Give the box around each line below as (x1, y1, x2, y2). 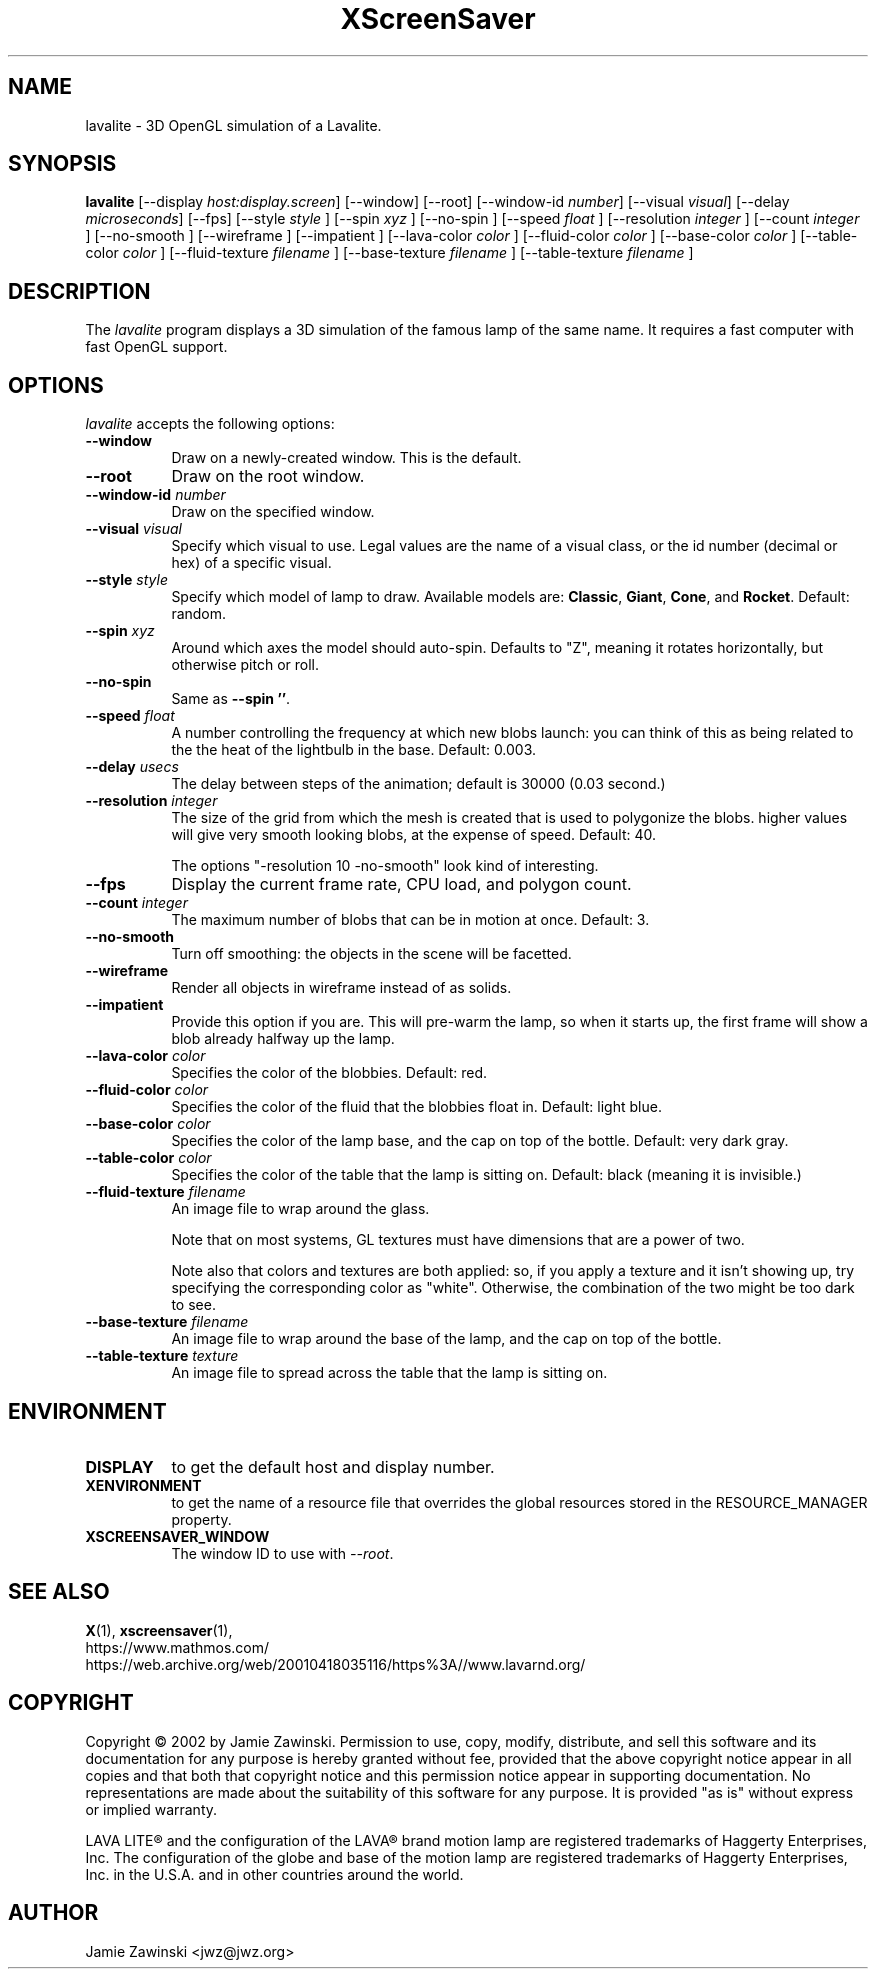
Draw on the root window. (171, 466, 365, 487)
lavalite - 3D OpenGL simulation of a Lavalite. (85, 116, 382, 134)
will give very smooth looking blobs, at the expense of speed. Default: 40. (171, 826, 656, 844)
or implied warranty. (85, 1800, 218, 1818)
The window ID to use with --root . (171, 1544, 394, 1562)
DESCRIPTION (8, 278, 151, 304)
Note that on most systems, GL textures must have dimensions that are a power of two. (171, 1231, 745, 1249)
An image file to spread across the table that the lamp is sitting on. (171, 1364, 608, 1382)
